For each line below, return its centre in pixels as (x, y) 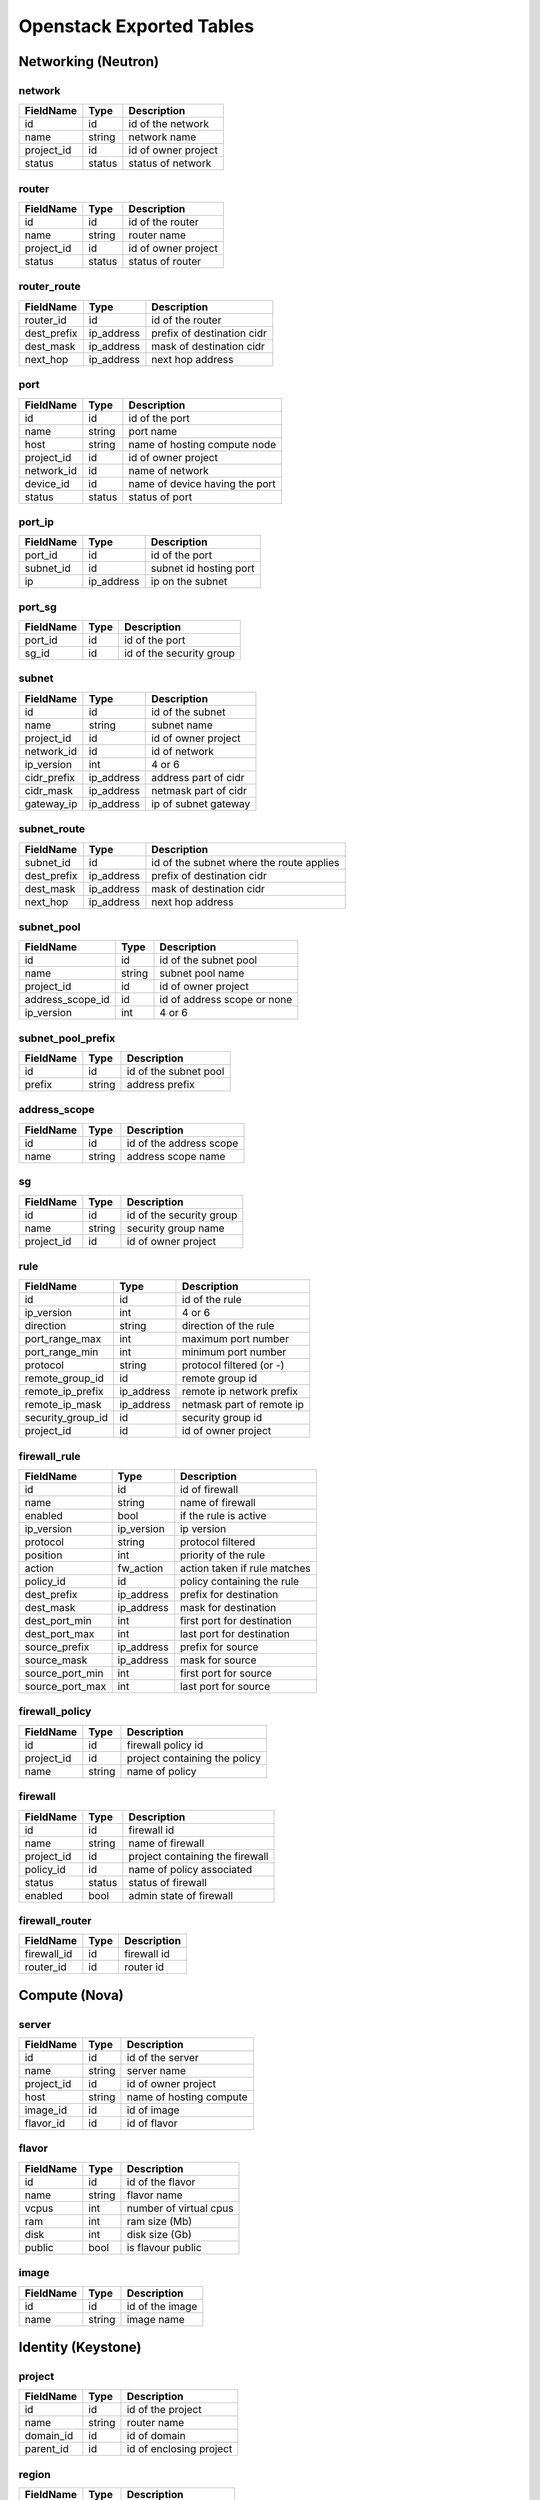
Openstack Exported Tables (136, 26)
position (43, 1555)
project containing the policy (194, 1758)
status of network (170, 163)
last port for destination (235, 1634)
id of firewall (209, 1490)
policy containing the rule (240, 1582)
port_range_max (63, 1339)
